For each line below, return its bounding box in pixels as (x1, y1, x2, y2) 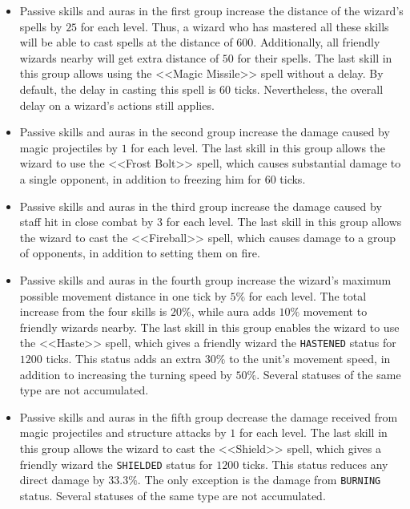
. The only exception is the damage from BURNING (137, 471, 381, 488)
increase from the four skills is (19, 303, 167, 320)
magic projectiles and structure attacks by (19, 424, 227, 441)
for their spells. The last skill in (237, 49, 392, 66)
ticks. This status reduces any (242, 455, 388, 472)
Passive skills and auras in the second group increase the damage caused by (19, 123, 390, 140)
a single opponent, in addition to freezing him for (19, 170, 261, 187)
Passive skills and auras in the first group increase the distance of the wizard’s (19, 2, 404, 18)
